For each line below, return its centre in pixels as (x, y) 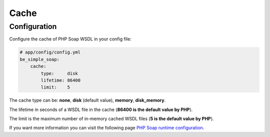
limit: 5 (55, 87)
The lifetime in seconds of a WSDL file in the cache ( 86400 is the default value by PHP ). (101, 109)
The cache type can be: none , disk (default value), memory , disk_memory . (87, 100)
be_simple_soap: (40, 59)
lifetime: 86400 (61, 80)
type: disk (59, 73)
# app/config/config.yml (50, 52)
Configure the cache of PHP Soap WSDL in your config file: (70, 39)
